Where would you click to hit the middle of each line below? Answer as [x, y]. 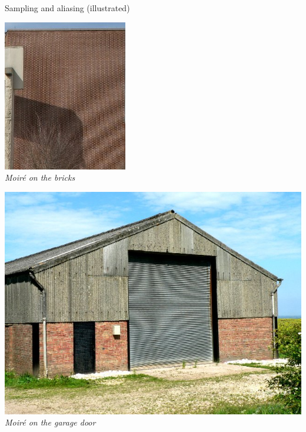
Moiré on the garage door [50, 422]
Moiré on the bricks [40, 177]
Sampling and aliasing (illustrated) [67, 8]
